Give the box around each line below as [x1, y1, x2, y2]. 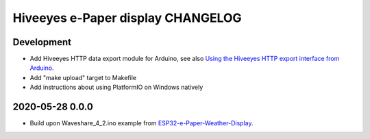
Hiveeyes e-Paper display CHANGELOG [12, 10, 243, 25]
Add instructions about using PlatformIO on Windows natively [29, 83, 203, 92]
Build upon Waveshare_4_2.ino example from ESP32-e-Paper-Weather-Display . [29, 119, 254, 127]
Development [12, 36, 72, 48]
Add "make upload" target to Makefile [29, 73, 137, 81]
